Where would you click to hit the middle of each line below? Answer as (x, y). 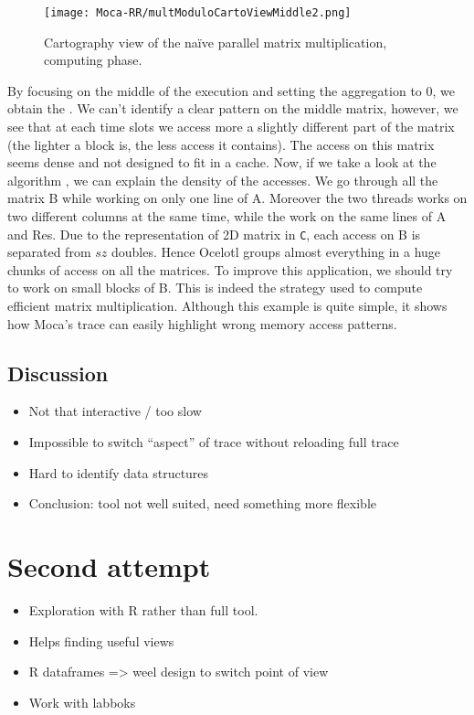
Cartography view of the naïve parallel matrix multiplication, (216, 42)
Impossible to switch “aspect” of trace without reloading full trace (214, 442)
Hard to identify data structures (119, 472)
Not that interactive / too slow (115, 411)
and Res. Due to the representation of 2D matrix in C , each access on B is (214, 234)
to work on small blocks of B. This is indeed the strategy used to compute (215, 288)
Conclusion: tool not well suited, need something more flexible (203, 503)
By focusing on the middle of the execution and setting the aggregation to (215, 90)
